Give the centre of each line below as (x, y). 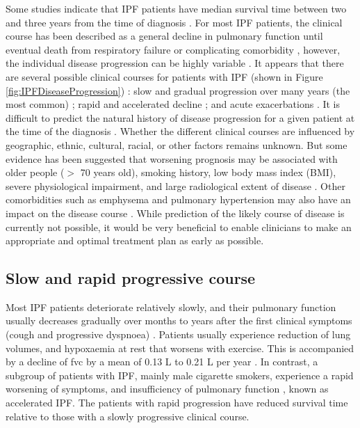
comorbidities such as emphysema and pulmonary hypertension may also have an (178, 199)
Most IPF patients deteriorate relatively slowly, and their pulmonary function (171, 307)
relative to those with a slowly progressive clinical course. (128, 416)
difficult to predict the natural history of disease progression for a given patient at (180, 117)
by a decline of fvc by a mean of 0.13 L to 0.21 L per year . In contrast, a (162, 362)
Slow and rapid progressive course (131, 278)
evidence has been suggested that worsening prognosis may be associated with (172, 158)
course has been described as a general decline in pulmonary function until (164, 36)
